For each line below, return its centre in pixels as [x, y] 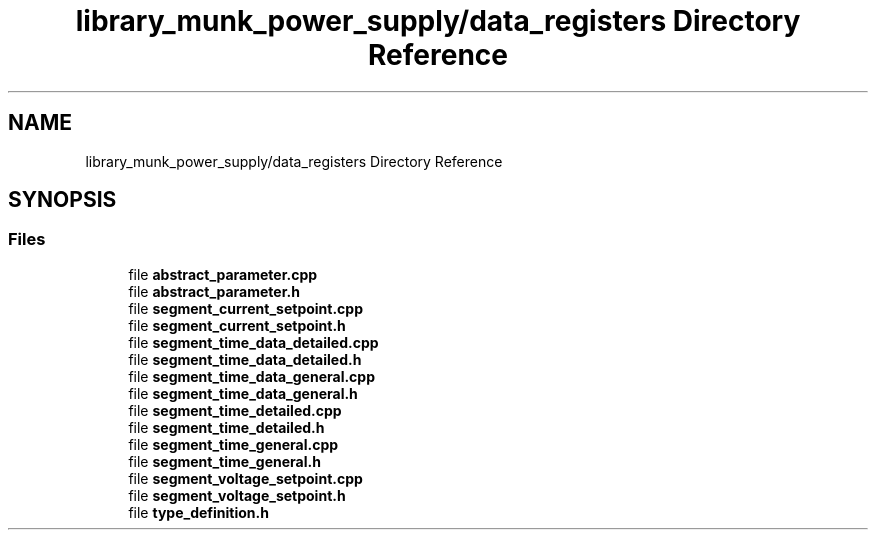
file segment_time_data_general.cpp [251, 376]
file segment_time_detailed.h [226, 427]
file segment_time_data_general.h [243, 393]
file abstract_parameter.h [214, 291]
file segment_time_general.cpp [233, 444]
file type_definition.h [198, 512]
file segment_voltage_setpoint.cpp [245, 478]
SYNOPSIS [62, 200]
